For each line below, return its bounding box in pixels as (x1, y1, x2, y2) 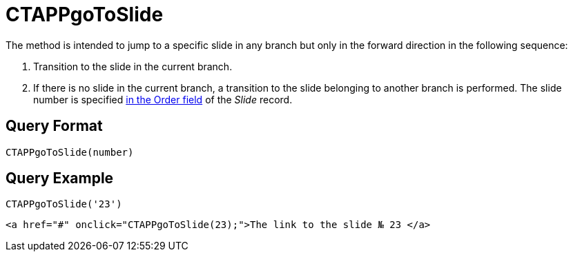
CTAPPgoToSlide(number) (6, 146, 134, 158)
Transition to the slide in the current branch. (33, 60, 233, 72)
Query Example (6, 169, 114, 187)
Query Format (6, 117, 103, 135)
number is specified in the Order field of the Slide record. (33, 93, 293, 105)
